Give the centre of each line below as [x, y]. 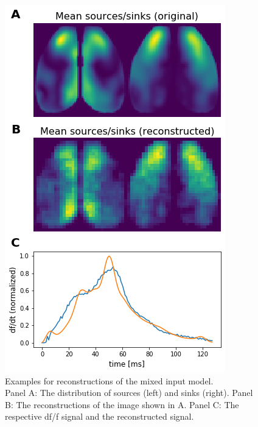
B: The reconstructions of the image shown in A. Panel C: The [122, 404]
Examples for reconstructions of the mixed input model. [109, 380]
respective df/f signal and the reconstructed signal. [99, 416]
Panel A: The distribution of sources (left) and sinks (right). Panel [129, 393]
